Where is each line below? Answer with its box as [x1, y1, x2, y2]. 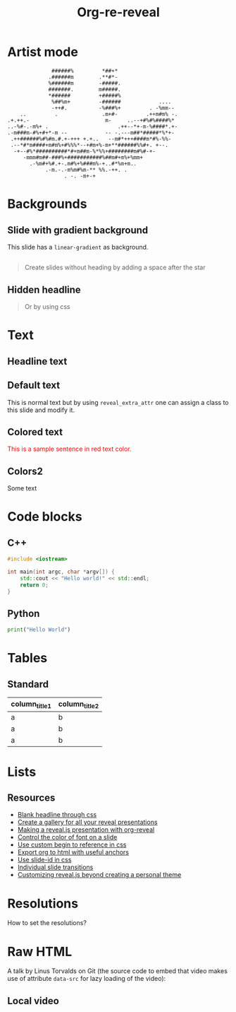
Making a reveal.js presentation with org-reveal [17, 825, 155, 834]
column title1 [11, 699, 51, 710]
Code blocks [7, 509, 82, 525]
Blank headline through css [17, 811, 97, 819]
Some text [7, 484, 37, 493]
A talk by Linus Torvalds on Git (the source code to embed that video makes [7, 967, 228, 975]
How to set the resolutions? [7, 919, 87, 927]
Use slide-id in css [17, 856, 72, 864]
